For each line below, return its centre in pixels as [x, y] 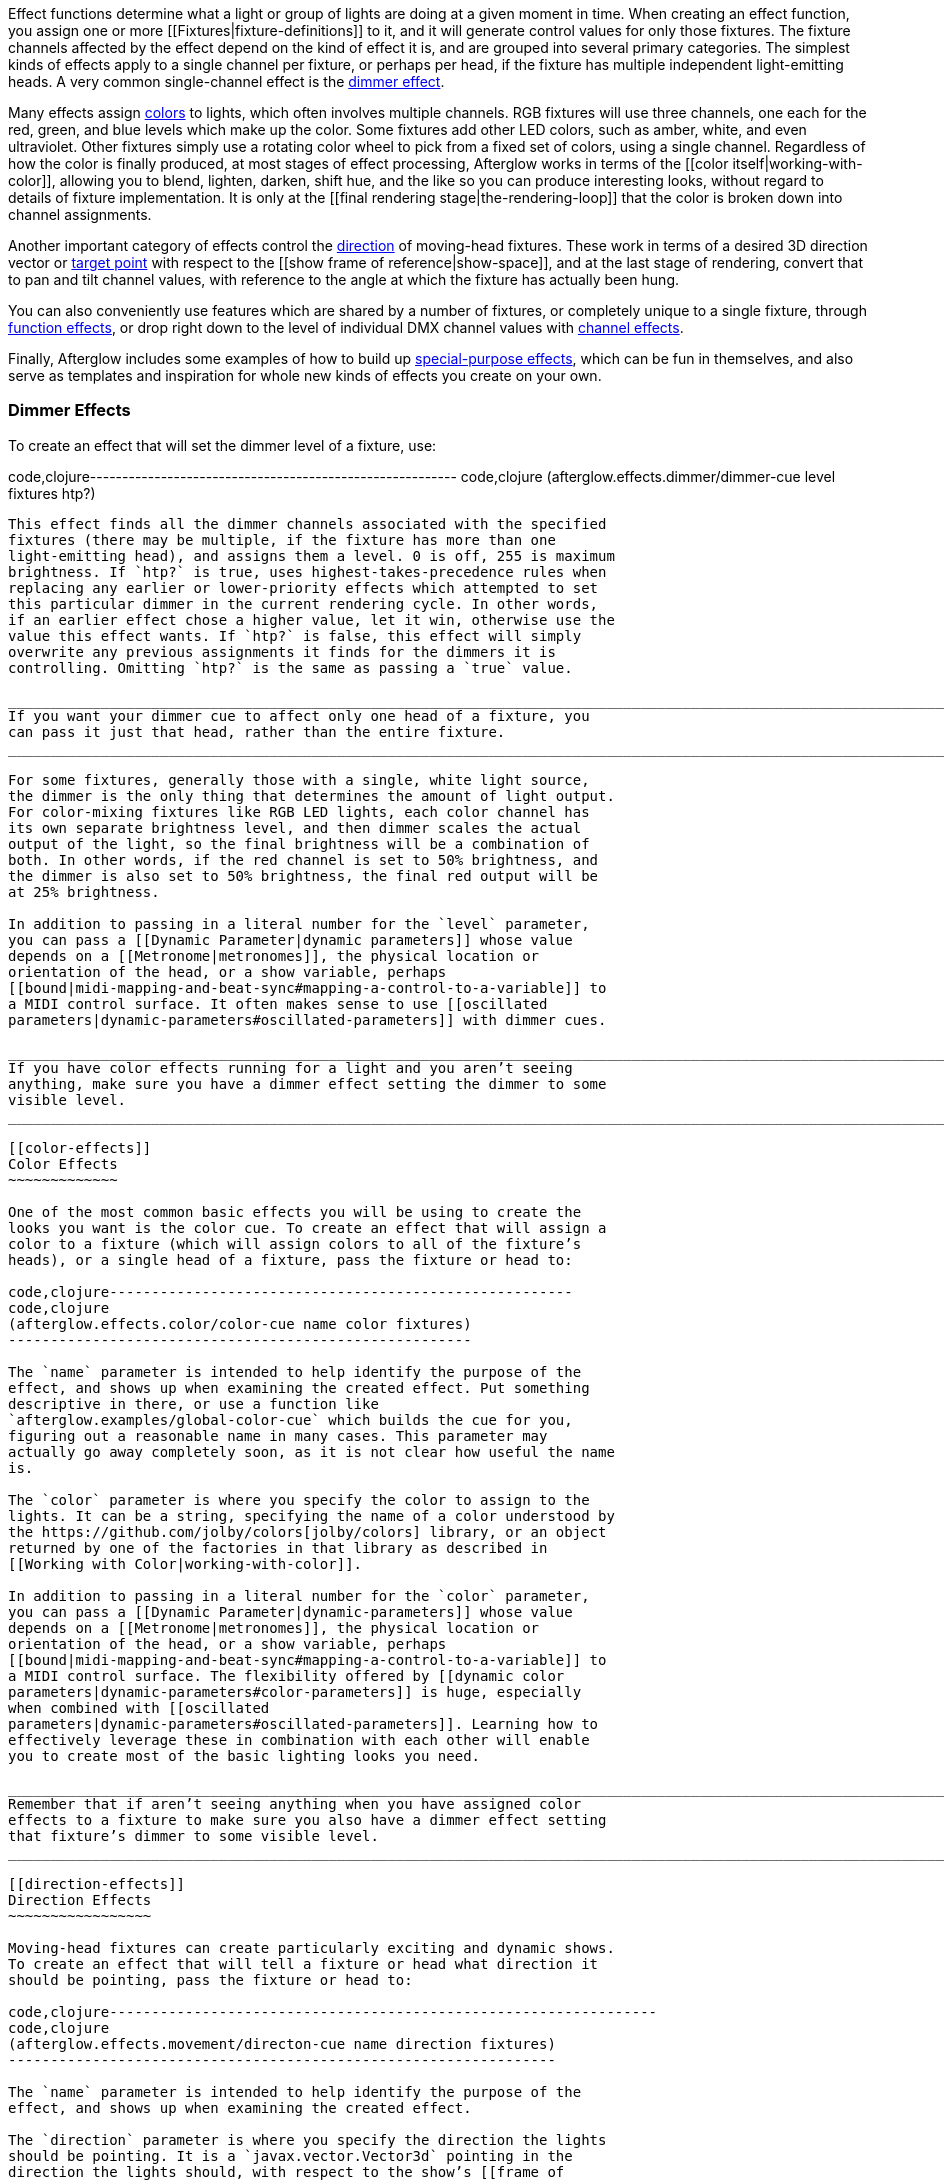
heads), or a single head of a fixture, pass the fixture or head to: [290, 1259]
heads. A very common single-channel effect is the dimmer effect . [226, 81]
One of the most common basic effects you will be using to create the [295, 1211]
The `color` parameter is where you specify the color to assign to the [299, 1499]
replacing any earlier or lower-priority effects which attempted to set [303, 587]
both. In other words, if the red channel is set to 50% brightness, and [303, 859]
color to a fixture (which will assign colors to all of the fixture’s [295, 1243]
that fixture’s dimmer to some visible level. [193, 1835]
